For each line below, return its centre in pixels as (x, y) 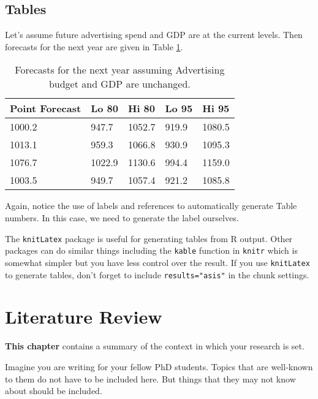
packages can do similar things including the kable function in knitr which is (151, 250)
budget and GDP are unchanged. (119, 84)
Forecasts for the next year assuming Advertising (120, 70)
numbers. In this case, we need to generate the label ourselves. (122, 217)
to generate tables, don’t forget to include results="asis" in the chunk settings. (157, 274)
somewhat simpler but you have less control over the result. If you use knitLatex (157, 262)
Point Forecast (46, 108)
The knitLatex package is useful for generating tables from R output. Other (149, 238)
